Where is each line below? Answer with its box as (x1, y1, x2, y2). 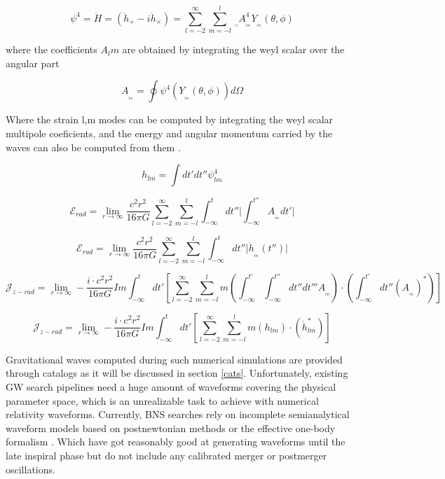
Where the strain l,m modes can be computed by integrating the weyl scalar (6, 112, 334, 127)
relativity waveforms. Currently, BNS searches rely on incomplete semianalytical (6, 407, 350, 422)
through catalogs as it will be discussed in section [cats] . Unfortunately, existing (6, 366, 348, 380)
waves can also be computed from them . (6, 139, 181, 154)
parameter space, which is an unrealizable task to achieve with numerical (6, 393, 319, 408)
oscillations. (6, 461, 55, 476)
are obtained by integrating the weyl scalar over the (122, 42, 345, 57)
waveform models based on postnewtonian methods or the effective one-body (6, 420, 336, 435)
